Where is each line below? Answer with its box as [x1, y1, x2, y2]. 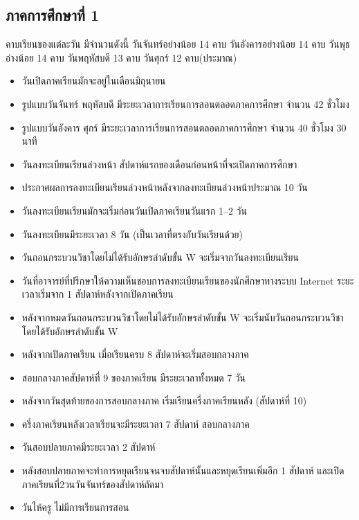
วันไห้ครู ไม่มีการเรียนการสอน [21, 500, 129, 514]
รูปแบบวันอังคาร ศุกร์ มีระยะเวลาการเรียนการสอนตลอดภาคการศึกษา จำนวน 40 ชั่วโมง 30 [21, 120, 347, 134]
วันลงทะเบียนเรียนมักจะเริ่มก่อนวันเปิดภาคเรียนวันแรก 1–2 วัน [21, 203, 247, 217]
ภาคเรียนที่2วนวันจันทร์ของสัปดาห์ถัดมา [21, 476, 164, 491]
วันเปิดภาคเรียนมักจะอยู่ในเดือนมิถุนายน [21, 73, 166, 88]
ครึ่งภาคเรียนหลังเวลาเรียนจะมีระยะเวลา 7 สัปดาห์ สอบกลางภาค [21, 416, 250, 431]
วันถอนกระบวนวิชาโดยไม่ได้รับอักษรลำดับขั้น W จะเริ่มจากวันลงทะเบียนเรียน [21, 250, 299, 265]
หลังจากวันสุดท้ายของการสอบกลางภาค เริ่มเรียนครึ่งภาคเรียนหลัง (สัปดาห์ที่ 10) [21, 393, 307, 408]
